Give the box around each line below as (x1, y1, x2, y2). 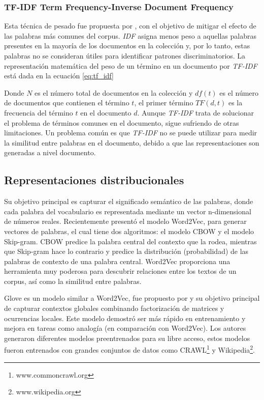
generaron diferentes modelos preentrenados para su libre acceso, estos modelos (4, 332, 250, 343)
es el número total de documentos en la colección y (35, 87, 193, 98)
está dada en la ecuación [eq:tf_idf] (4, 70, 114, 81)
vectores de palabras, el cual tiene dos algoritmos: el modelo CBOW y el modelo (4, 225, 254, 236)
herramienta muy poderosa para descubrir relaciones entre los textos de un (4, 266, 237, 276)
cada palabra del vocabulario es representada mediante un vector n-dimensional (4, 206, 251, 216)
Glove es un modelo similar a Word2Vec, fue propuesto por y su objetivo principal (4, 293, 260, 303)
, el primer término (134, 97, 193, 108)
